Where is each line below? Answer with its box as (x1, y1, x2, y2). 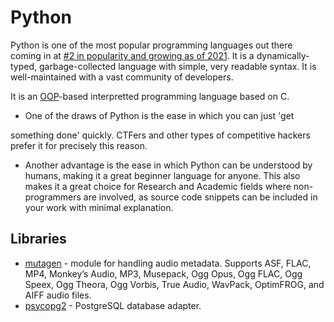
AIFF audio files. (24, 289, 92, 301)
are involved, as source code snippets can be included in (83, 191, 318, 203)
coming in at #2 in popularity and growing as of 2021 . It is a (10, 49, 255, 61)
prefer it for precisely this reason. (10, 139, 148, 151)
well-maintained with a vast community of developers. (10, 71, 234, 83)
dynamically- (256, 49, 310, 61)
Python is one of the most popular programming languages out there (10, 39, 293, 51)
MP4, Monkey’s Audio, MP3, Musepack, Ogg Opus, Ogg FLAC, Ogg (24, 267, 303, 280)
